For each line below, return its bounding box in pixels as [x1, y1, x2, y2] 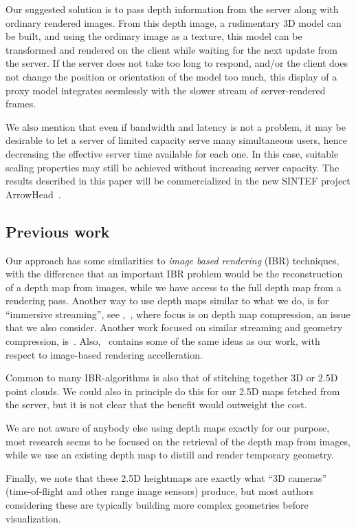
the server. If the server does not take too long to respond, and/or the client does [5, 56, 348, 70]
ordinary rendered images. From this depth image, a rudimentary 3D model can [5, 15, 342, 30]
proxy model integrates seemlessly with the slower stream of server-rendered [5, 83, 326, 97]
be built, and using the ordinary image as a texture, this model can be [5, 29, 302, 43]
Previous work [5, 220, 110, 242]
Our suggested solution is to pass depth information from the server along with [5, 2, 339, 16]
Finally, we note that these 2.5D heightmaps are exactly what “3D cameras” [5, 470, 327, 485]
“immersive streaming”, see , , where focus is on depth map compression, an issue [5, 306, 351, 321]
